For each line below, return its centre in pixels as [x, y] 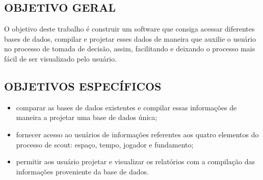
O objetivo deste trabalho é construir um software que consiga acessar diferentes [129, 29]
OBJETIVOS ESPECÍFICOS [83, 86]
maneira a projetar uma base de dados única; [87, 117]
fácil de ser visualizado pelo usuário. [60, 58]
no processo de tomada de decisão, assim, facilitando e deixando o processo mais [130, 49]
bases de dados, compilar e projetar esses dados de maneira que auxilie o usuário [130, 38]
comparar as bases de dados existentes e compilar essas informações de [126, 107]
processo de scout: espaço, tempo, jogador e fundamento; [105, 144]
